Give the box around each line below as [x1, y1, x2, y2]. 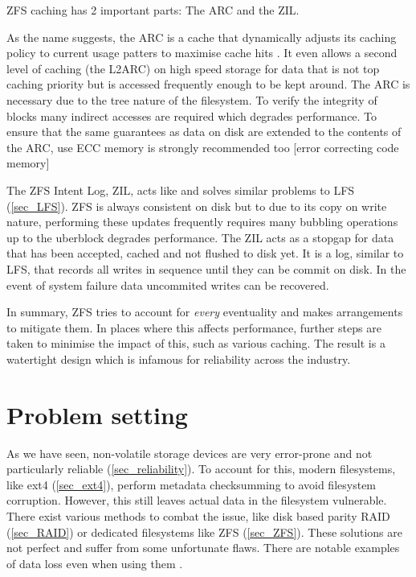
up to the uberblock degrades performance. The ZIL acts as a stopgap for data [6, 229, 394, 245]
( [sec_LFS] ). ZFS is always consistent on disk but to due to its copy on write [6, 197, 387, 214]
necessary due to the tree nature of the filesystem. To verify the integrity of [6, 91, 377, 108]
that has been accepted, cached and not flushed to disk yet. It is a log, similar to [6, 245, 404, 262]
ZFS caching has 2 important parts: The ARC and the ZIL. [6, 2, 300, 18]
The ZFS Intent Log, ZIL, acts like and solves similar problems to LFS [6, 181, 355, 198]
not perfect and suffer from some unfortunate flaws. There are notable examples [6, 539, 400, 556]
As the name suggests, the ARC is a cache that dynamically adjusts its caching [6, 28, 397, 45]
